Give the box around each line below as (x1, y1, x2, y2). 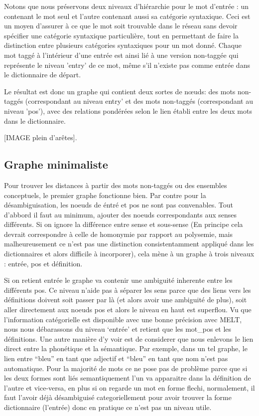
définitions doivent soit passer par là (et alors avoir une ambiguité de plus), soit (4, 294, 247, 305)
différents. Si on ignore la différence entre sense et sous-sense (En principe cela (4, 219, 243, 229)
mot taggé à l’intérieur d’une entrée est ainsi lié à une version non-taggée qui (4, 49, 239, 60)
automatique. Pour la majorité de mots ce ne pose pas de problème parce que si (4, 363, 248, 373)
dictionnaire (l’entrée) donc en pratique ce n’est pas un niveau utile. (4, 402, 212, 412)
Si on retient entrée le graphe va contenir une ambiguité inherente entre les (4, 275, 233, 285)
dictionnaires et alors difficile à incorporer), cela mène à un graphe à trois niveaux (4, 248, 255, 259)
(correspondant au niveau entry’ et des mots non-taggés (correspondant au (25, 96, 253, 106)
